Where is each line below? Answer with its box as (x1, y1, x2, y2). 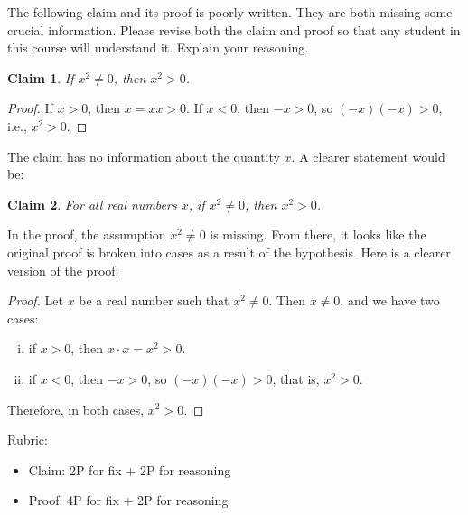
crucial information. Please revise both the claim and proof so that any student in (7, 20, 461, 39)
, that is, (272, 369, 320, 388)
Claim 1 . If (7, 68, 74, 87)
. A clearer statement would (291, 146, 445, 165)
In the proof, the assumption (7, 225, 166, 244)
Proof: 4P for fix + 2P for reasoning (28, 491, 229, 510)
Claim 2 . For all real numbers (7, 194, 177, 213)
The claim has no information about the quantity (7, 146, 280, 165)
